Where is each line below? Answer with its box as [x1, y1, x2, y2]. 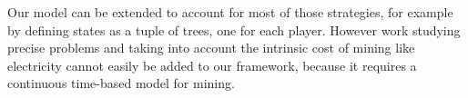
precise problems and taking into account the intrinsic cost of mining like [7, 38, 415, 57]
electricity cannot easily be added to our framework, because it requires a [7, 55, 417, 74]
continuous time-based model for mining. [7, 73, 235, 93]
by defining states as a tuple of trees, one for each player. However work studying [7, 20, 461, 39]
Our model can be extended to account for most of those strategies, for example [7, 3, 453, 21]
